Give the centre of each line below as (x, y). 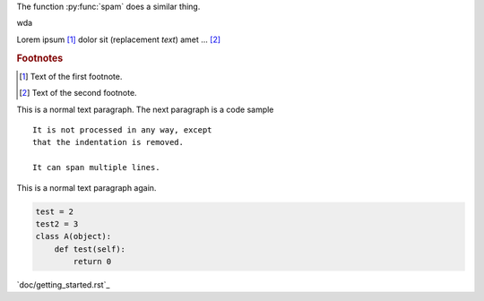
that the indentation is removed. (108, 142)
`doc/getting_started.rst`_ (63, 285)
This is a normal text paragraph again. (86, 187)
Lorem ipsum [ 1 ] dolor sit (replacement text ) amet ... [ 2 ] (119, 39)
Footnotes (40, 58)
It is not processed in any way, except (122, 130)
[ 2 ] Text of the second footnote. (78, 93)
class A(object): (73, 236)
